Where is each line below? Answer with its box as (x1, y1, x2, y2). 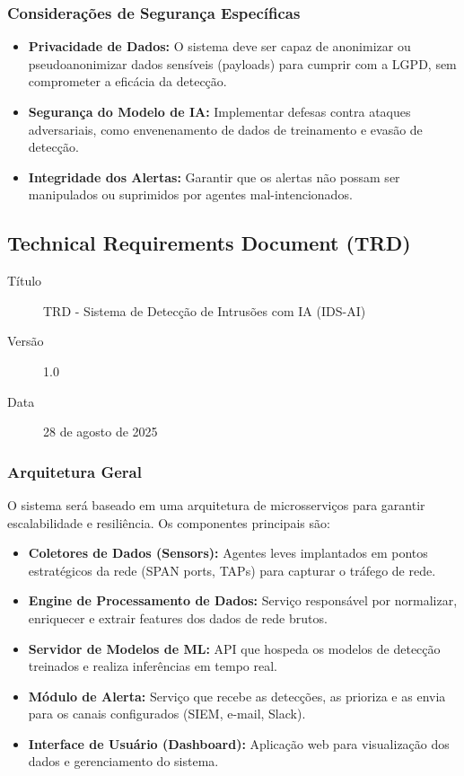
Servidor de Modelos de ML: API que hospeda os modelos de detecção (28, 639, 441, 657)
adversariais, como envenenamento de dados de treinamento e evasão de (28, 119, 423, 138)
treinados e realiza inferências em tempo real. (28, 657, 277, 675)
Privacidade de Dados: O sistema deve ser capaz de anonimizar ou (28, 37, 411, 56)
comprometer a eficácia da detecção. (28, 72, 227, 91)
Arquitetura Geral (7, 460, 142, 482)
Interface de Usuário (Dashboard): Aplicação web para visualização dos (28, 734, 450, 753)
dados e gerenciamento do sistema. (28, 752, 219, 771)
